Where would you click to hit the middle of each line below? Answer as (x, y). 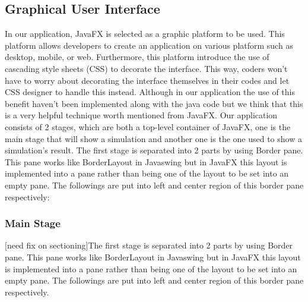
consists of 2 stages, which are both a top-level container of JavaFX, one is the (148, 126)
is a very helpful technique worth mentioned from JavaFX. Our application (141, 115)
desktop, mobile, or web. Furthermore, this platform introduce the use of (137, 57)
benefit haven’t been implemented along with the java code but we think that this (154, 103)
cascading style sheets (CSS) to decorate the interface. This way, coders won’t (146, 68)
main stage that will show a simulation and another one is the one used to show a (153, 138)
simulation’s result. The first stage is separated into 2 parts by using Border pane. (154, 150)
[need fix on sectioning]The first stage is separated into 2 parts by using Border (149, 245)
